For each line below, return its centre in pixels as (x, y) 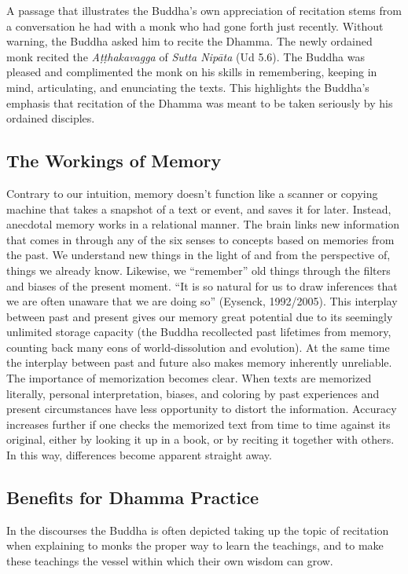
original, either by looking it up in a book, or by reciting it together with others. (200, 439)
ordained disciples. (51, 118)
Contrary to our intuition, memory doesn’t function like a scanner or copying (192, 193)
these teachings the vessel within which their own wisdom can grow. (170, 561)
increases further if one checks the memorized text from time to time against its (198, 424)
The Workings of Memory (114, 161)
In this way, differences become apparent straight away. (139, 455)
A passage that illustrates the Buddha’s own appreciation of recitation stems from (204, 10)
